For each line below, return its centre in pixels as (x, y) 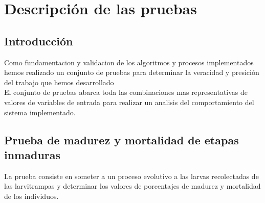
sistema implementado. (40, 112)
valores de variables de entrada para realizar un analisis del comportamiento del (129, 102)
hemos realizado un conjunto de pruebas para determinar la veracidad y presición (132, 72)
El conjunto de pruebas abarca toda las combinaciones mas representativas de (126, 92)
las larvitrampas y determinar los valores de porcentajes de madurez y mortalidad (132, 186)
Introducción (39, 41)
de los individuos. (31, 196)
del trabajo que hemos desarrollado (59, 82)
